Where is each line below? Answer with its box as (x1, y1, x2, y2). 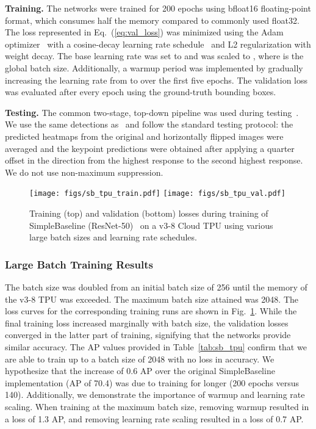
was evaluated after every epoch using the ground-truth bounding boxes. (5, 85, 276, 98)
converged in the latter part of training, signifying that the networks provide (5, 328, 291, 341)
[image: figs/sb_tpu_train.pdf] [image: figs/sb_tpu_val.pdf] (29, 189, 285, 198)
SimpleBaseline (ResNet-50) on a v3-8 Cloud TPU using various (29, 218, 273, 231)
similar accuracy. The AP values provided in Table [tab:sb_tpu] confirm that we (5, 340, 307, 353)
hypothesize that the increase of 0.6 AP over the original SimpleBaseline (5, 364, 275, 377)
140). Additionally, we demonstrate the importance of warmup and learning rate (5, 388, 305, 401)
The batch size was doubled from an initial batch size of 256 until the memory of (5, 280, 307, 293)
